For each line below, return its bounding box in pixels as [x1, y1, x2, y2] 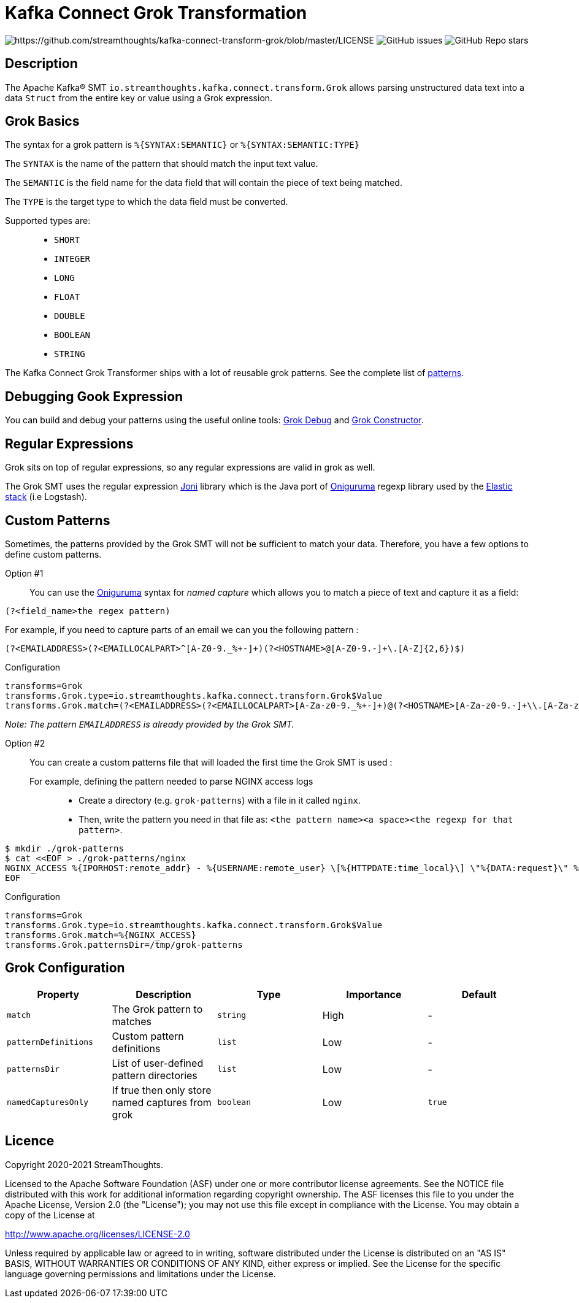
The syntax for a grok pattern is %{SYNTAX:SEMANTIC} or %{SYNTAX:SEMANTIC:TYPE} [5, 139, 360, 150]
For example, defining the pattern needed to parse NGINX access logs [29, 775, 313, 786]
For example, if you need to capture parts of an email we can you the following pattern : [5, 624, 359, 635]
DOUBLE [54, 311, 85, 321]
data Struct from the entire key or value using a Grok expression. [5, 92, 273, 103]
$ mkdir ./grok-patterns [5, 843, 124, 853]
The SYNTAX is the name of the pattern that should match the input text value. [5, 158, 318, 169]
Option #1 [5, 567, 44, 578]
